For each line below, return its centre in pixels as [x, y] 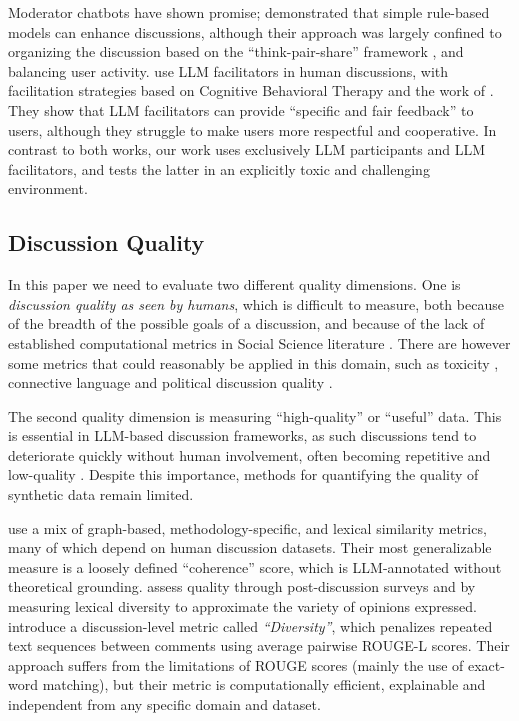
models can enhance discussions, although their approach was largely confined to [255, 31]
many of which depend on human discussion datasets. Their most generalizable [250, 547]
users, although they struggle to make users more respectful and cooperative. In [252, 129]
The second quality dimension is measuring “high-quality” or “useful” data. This [255, 415]
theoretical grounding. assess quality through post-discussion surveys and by [242, 586]
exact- [486, 664]
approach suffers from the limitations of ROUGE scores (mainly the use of [236, 664]
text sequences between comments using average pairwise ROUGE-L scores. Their [259, 645]
